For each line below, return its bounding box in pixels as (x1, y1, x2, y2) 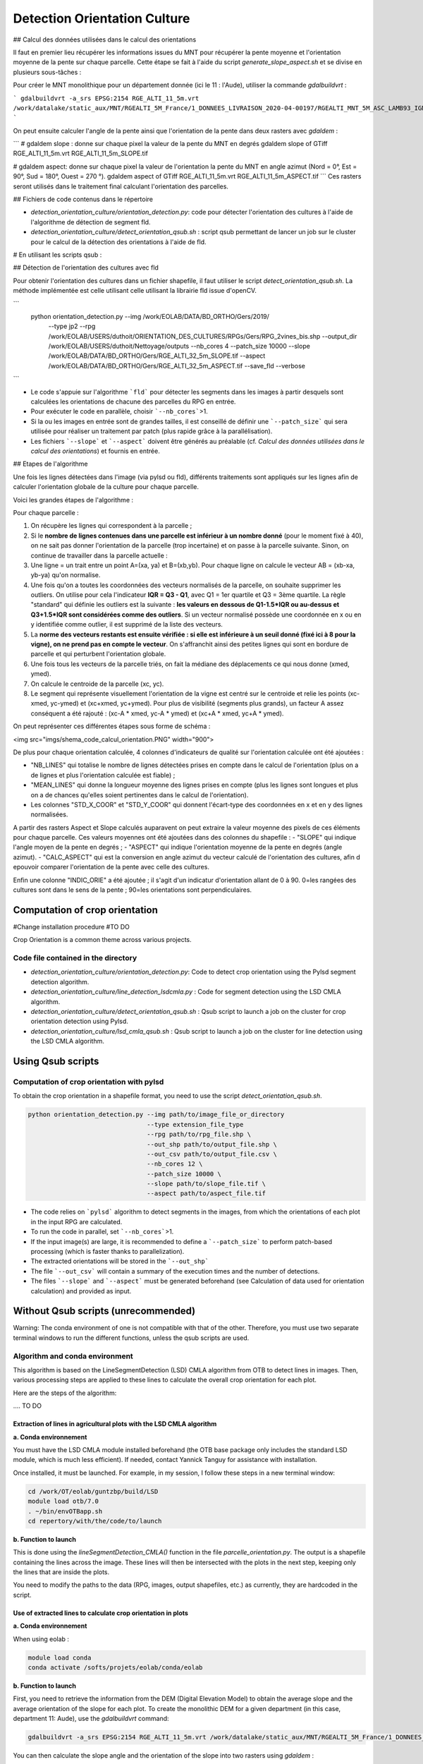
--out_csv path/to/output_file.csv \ (147, 1150, 278, 1158)
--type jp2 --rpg (48, 322, 96, 331)
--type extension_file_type (147, 1120, 244, 1128)
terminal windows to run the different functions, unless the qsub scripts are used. (13, 1334, 250, 1342)
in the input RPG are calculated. (30, 1217, 123, 1226)
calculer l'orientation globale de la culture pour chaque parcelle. (13, 483, 199, 491)
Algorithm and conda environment (13, 1351, 133, 1361)
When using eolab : (13, 1634, 70, 1643)
